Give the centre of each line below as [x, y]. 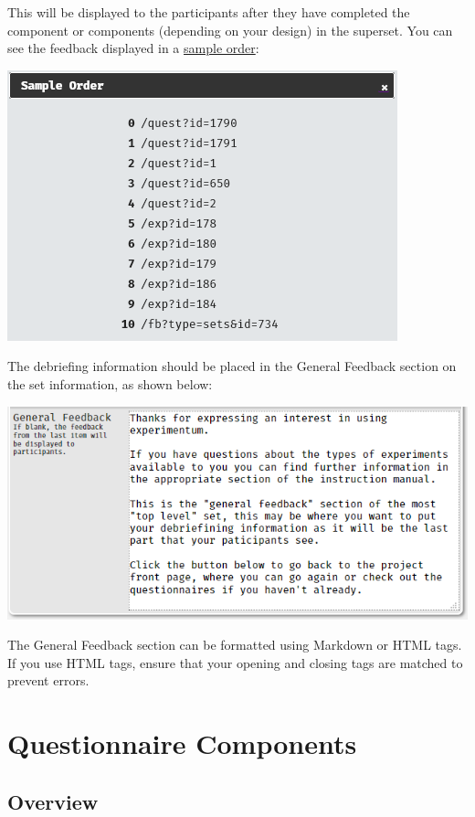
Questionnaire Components [182, 743]
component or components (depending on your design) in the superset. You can [230, 30]
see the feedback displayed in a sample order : [133, 48]
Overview [53, 801]
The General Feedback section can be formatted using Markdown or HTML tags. [235, 645]
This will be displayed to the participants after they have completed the [209, 12]
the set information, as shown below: [110, 383]
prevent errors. [48, 680]
